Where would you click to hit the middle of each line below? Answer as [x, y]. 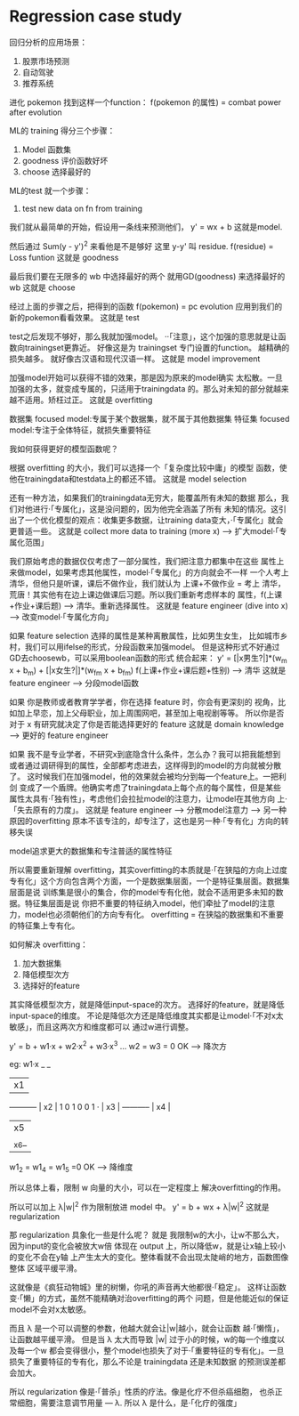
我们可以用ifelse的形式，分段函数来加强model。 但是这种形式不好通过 [152, 646]
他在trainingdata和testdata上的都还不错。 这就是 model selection [128, 479]
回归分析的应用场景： [48, 42]
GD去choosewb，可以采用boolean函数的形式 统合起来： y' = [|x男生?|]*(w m [148, 659]
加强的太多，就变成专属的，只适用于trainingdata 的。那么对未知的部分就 [141, 388]
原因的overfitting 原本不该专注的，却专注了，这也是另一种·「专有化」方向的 [145, 821]
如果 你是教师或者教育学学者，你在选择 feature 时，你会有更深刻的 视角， [144, 702]
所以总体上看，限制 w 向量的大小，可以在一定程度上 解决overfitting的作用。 [148, 1187]
